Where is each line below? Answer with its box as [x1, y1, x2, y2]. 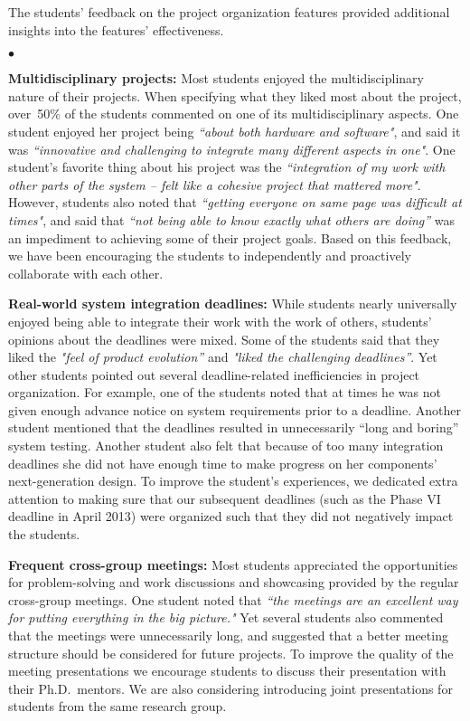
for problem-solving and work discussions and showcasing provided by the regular [8, 573, 459, 592]
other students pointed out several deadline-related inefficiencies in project [8, 365, 420, 384]
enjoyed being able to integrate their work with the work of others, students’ [8, 311, 432, 330]
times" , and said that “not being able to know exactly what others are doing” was [8, 210, 456, 229]
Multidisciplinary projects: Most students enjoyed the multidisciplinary [8, 69, 424, 88]
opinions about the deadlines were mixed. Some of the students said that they [8, 329, 440, 348]
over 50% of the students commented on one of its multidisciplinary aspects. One [8, 104, 459, 123]
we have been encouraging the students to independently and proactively [8, 246, 411, 265]
